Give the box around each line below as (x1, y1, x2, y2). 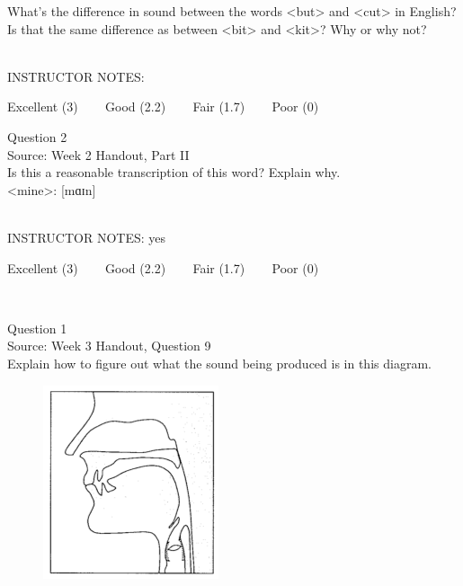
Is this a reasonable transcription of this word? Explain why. (7, 163, 341, 182)
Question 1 (7, 318, 67, 337)
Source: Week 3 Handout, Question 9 (7, 336, 211, 355)
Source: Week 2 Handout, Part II (7, 145, 190, 164)
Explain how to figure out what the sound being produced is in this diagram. (7, 353, 432, 372)
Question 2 (7, 127, 67, 146)
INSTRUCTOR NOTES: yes (7, 227, 166, 246)
